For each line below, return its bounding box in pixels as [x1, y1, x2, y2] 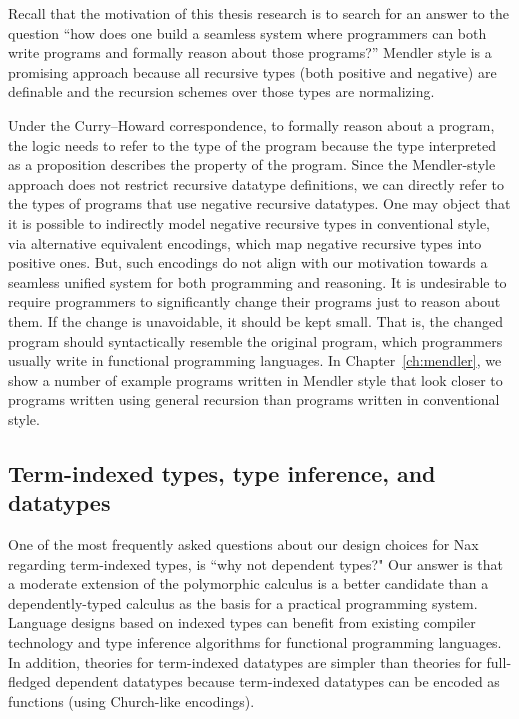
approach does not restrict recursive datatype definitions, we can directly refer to [8, 173, 505, 194]
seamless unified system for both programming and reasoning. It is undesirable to [8, 271, 507, 292]
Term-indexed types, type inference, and [8, 457, 436, 488]
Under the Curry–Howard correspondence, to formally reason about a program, [8, 114, 495, 135]
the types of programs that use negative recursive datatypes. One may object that [8, 193, 511, 214]
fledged [8, 671, 51, 692]
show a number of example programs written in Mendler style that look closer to [8, 369, 503, 390]
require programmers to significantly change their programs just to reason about [8, 291, 501, 312]
